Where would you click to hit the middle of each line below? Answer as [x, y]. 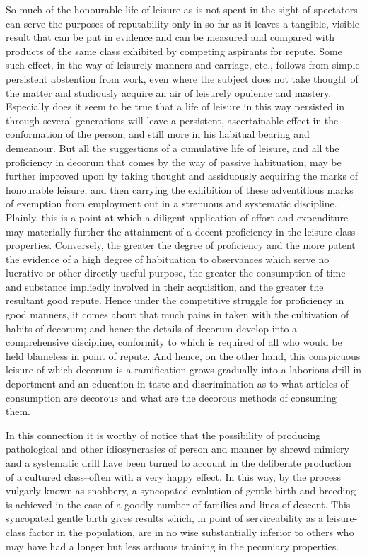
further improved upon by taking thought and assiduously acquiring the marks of [182, 176]
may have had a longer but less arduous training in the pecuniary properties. [173, 546]
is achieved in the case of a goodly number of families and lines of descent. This [178, 504]
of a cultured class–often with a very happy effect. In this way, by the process [174, 476]
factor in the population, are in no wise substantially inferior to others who [191, 531]
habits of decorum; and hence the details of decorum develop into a [152, 328]
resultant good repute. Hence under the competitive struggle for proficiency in [175, 300]
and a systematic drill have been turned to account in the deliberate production [179, 463]
